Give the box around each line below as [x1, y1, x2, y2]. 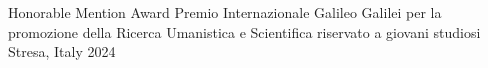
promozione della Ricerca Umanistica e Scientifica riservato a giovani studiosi [8, 21, 481, 42]
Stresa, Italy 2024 [8, 41, 116, 62]
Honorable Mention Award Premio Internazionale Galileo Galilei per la [8, 2, 442, 22]
